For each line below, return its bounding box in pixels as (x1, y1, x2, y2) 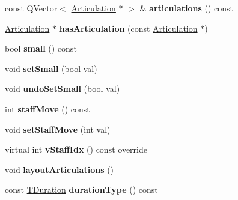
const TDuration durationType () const (5, 183, 158, 196)
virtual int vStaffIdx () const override (5, 143, 147, 156)
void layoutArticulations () (5, 163, 114, 175)
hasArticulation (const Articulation (59, 22, 198, 34)
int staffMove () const (5, 102, 90, 115)
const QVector (5, 2, 58, 14)
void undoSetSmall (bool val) (5, 82, 120, 95)
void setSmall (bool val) (5, 62, 97, 74)
